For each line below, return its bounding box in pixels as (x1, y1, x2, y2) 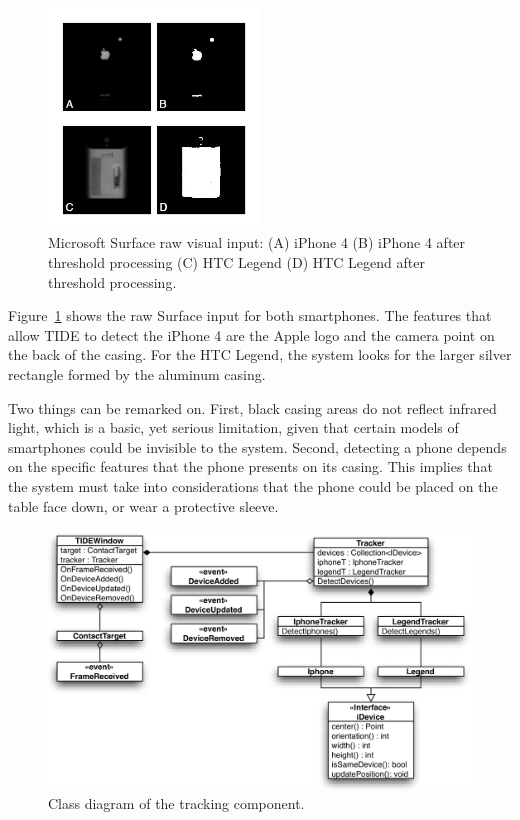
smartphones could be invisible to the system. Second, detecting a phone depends (8, 436, 507, 457)
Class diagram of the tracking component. (48, 793, 305, 814)
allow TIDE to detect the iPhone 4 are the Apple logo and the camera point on (8, 324, 495, 345)
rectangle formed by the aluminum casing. (8, 363, 266, 384)
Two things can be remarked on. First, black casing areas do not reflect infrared (8, 397, 497, 418)
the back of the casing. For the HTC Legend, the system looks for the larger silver (8, 344, 512, 365)
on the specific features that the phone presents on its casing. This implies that (8, 456, 493, 477)
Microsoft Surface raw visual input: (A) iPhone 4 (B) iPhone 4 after (48, 232, 466, 253)
